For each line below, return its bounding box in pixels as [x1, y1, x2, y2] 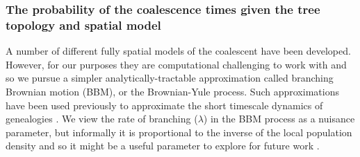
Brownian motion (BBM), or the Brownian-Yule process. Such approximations [6, 84, 339, 98]
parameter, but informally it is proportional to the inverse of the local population [6, 124, 352, 139]
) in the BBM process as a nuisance [203, 111, 355, 126]
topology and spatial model [6, 16, 161, 33]
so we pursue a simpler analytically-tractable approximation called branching [6, 71, 334, 85]
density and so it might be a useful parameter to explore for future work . [6, 138, 320, 153]
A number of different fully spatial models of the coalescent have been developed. [6, 44, 351, 58]
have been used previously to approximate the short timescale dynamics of [6, 98, 323, 112]
